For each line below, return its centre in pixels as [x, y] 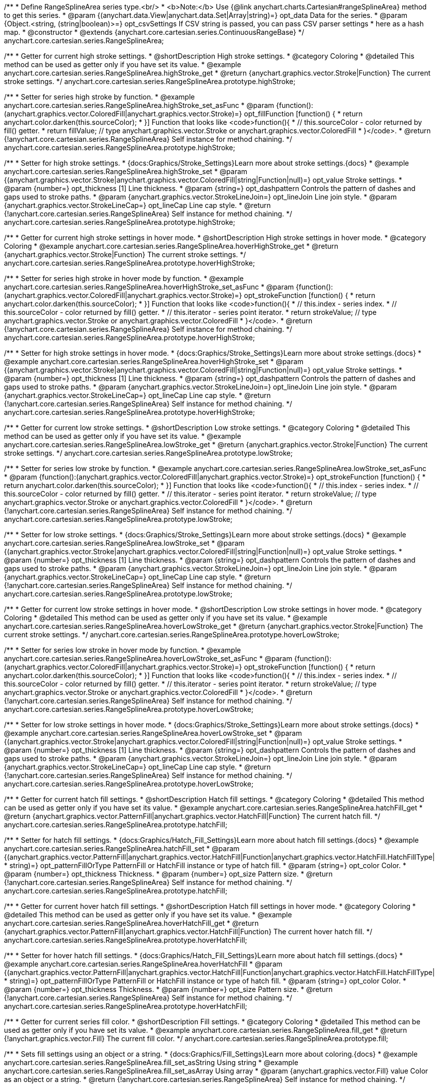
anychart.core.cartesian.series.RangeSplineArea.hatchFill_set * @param [122, 848]
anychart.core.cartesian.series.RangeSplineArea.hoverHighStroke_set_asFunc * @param [149, 287]
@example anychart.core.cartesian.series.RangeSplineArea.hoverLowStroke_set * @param [153, 733]
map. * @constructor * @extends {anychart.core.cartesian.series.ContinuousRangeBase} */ [154, 32]
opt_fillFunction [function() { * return [303, 114]
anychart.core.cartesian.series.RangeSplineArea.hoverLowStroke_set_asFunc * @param [148, 658]
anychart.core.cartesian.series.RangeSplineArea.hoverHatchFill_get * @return [131, 923]
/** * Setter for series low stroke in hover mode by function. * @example [123, 650]
